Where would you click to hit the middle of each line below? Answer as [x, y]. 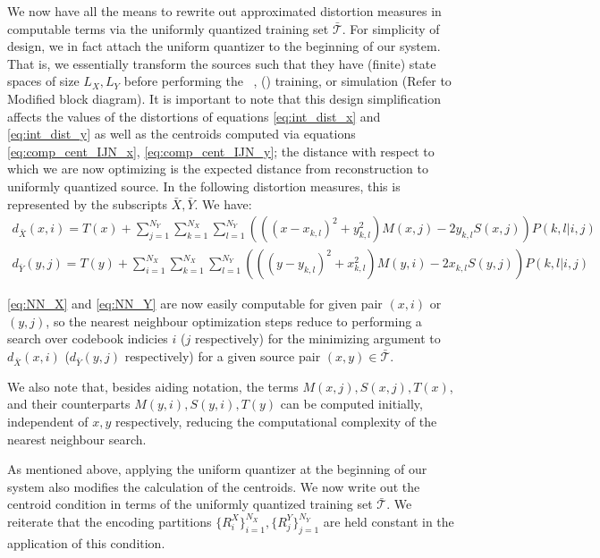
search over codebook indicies [88, 338]
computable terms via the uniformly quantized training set [168, 28]
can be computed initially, [351, 404]
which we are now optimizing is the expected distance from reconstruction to [218, 169]
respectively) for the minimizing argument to [317, 338]
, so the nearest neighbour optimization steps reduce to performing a [234, 321]
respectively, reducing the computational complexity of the [276, 421]
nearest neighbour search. [77, 439]
